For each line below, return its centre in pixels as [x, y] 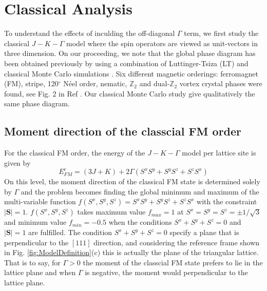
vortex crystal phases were [221, 83]
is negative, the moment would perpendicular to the [166, 272]
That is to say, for [32, 262]
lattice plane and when [40, 272]
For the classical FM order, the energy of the [75, 153]
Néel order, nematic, [95, 83]
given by [17, 162]
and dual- [155, 83]
